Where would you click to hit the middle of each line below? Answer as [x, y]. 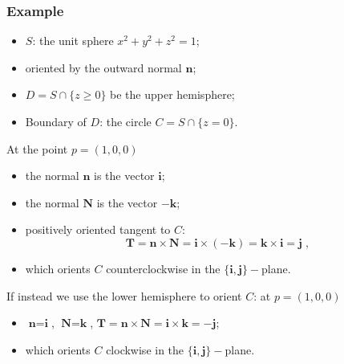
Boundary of [56, 121]
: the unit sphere [73, 41]
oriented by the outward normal [103, 67]
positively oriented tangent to [98, 229]
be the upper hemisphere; [172, 94]
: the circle [125, 121]
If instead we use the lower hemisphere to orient [124, 295]
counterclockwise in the [163, 268]
